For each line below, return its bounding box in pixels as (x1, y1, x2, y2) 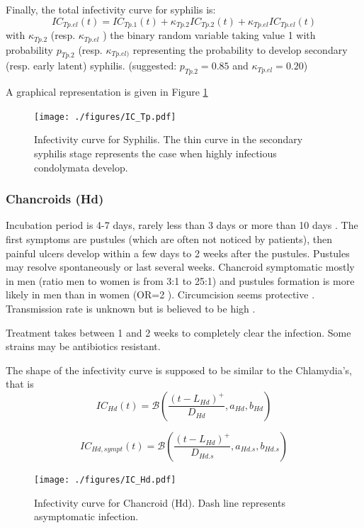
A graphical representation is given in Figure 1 (6, 84, 208, 99)
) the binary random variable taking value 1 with (103, 28, 316, 43)
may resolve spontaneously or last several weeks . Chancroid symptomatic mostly (6, 259, 355, 274)
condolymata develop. (34, 159, 128, 174)
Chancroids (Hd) (6, 190, 104, 208)
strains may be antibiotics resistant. (6, 339, 161, 354)
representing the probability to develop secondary (132, 42, 348, 57)
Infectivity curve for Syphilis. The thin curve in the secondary (34, 132, 303, 147)
